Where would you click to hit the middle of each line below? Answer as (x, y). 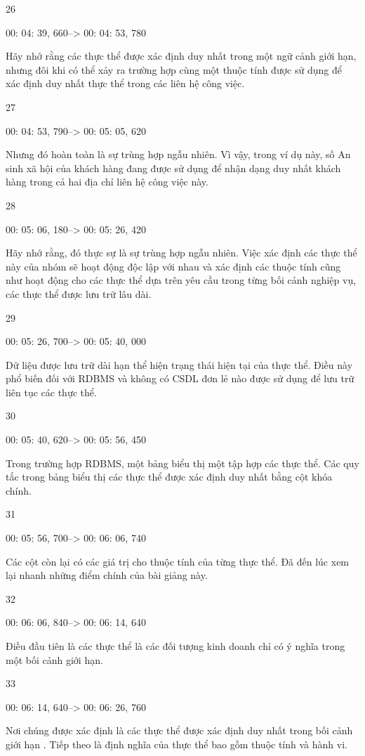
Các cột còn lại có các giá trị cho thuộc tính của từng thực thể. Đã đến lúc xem (178, 561)
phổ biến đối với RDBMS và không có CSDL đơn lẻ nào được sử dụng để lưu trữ (180, 378)
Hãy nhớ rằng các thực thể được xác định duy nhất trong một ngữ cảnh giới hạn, (181, 56)
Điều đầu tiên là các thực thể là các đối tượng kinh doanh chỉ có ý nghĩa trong (175, 646)
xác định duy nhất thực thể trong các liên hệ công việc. (125, 83)
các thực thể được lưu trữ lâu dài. (79, 293)
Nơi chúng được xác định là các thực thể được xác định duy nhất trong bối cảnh (179, 730)
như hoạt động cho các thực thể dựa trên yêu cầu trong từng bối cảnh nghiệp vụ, (181, 280)
